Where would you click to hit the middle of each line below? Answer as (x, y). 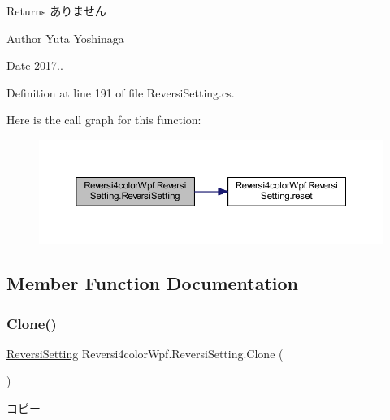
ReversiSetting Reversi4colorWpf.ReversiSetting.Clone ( (145, 353)
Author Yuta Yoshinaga (65, 38)
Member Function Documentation (153, 283)
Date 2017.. (35, 65)
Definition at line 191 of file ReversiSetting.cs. (121, 92)
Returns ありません (56, 11)
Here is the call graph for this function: (104, 120)
